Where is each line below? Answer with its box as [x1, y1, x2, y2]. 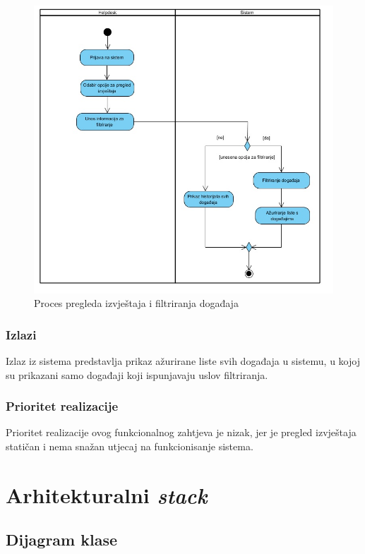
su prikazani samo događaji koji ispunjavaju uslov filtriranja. [6, 367, 268, 382]
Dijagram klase [6, 529, 118, 550]
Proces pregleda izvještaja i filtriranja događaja [34, 296, 239, 311]
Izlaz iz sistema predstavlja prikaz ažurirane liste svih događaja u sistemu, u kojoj [6, 353, 360, 368]
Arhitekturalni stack [6, 480, 208, 510]
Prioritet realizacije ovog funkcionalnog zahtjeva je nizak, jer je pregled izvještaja [6, 425, 357, 440]
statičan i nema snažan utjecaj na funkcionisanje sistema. [6, 438, 253, 453]
